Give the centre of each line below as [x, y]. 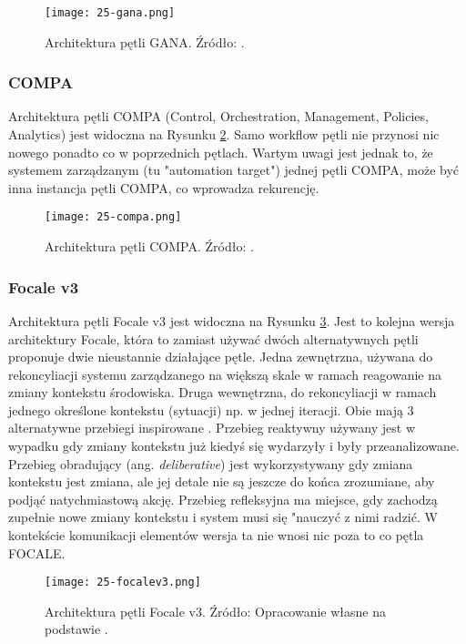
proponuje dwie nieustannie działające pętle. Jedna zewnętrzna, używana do [221, 357]
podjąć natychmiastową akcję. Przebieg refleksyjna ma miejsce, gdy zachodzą [223, 499]
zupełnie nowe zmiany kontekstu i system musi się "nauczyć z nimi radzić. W [223, 517]
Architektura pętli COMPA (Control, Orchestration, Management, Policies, [218, 116]
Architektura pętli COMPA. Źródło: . [149, 246]
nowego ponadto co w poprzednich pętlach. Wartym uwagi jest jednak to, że [221, 152]
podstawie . [76, 629]
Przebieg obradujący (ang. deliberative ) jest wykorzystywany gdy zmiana [211, 463]
